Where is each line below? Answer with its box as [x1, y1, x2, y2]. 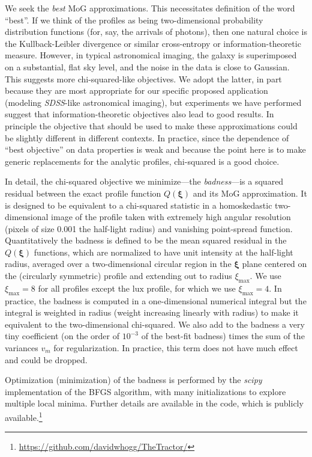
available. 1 [5, 409, 43, 423]
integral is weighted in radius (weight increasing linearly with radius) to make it [5, 306, 299, 319]
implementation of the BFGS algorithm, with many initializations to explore [5, 385, 286, 397]
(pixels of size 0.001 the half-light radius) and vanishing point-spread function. [5, 222, 293, 235]
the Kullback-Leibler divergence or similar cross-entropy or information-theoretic [5, 37, 301, 49]
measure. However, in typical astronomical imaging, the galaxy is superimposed [5, 49, 297, 61]
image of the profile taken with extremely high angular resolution [51, 210, 291, 223]
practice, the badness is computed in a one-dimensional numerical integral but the [5, 294, 307, 307]
